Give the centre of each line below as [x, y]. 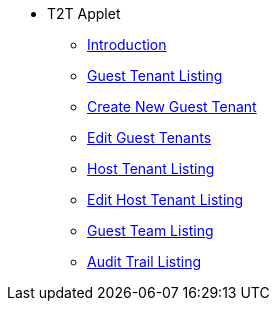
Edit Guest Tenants [149, 137]
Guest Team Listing [150, 230]
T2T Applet [84, 13]
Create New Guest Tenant [172, 106]
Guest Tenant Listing [155, 75]
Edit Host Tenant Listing [165, 199]
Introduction [127, 44]
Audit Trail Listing [144, 261]
